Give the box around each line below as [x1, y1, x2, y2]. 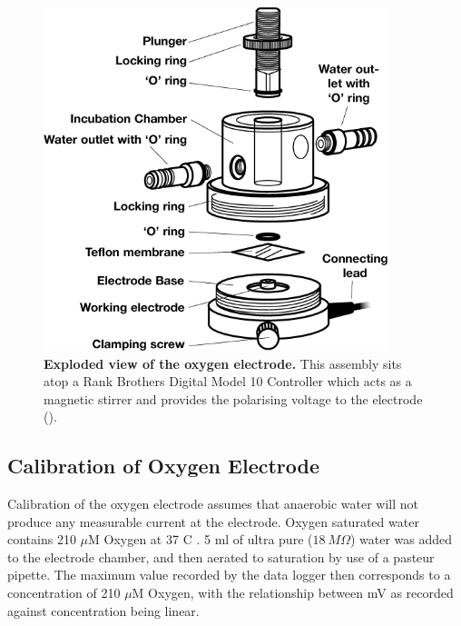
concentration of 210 [7, 583, 121, 602]
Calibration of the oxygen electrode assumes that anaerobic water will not [7, 494, 419, 513]
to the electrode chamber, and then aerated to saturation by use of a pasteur [7, 547, 435, 566]
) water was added [349, 530, 453, 549]
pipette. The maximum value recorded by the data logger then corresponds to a [7, 565, 451, 584]
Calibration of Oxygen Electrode [7, 452, 319, 480]
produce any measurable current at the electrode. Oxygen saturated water [7, 512, 419, 531]
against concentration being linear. [7, 601, 200, 620]
